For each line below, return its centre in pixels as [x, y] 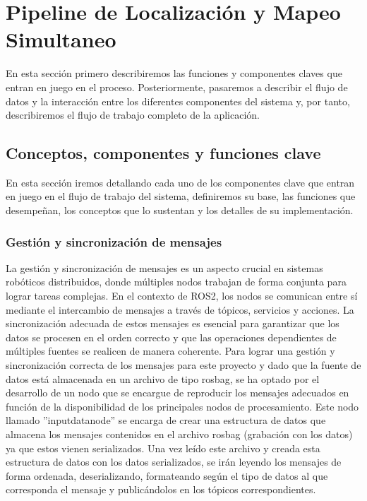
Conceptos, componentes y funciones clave [163, 153]
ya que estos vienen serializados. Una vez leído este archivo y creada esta [163, 448]
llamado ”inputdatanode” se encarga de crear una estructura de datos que [166, 420]
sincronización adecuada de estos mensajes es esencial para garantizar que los [173, 323]
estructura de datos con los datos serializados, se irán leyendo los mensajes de [174, 462]
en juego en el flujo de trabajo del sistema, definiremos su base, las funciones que [181, 196]
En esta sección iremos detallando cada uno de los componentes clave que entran [180, 182]
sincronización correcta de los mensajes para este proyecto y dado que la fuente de [183, 365]
